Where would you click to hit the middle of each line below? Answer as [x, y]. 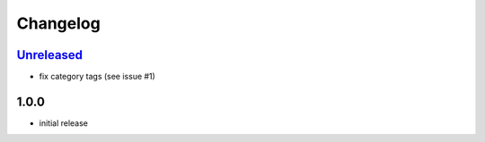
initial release [64, 123]
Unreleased [50, 55]
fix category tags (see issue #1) [97, 77]
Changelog [58, 23]
